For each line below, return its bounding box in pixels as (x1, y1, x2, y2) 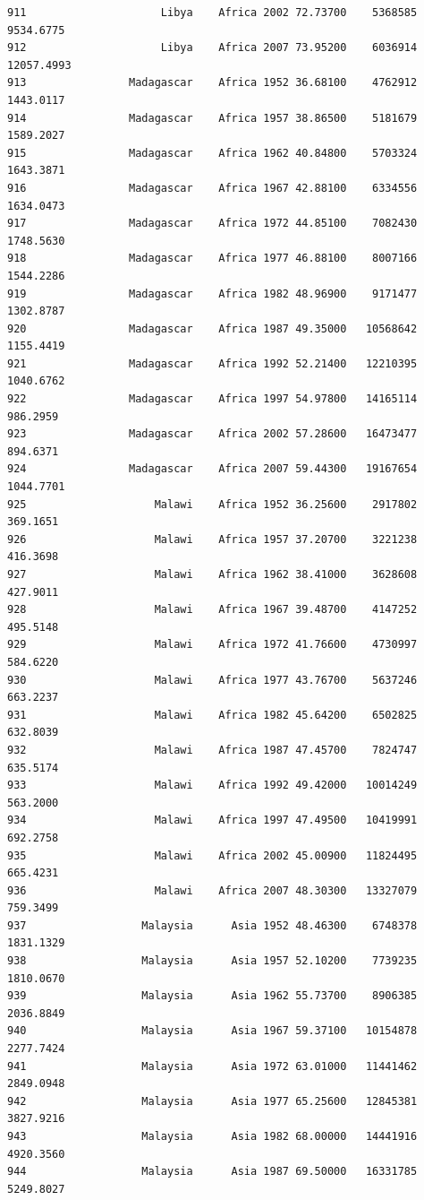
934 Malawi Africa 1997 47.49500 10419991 (7, 814, 418, 827)
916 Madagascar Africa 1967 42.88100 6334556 (7, 181, 418, 194)
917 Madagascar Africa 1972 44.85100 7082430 (7, 217, 418, 230)
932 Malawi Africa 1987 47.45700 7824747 (7, 743, 418, 756)
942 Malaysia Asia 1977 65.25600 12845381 (7, 1094, 418, 1108)
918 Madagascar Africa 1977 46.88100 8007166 (7, 252, 418, 265)
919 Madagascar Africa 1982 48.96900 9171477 (7, 287, 418, 300)
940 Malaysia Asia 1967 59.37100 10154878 (7, 1024, 418, 1038)
